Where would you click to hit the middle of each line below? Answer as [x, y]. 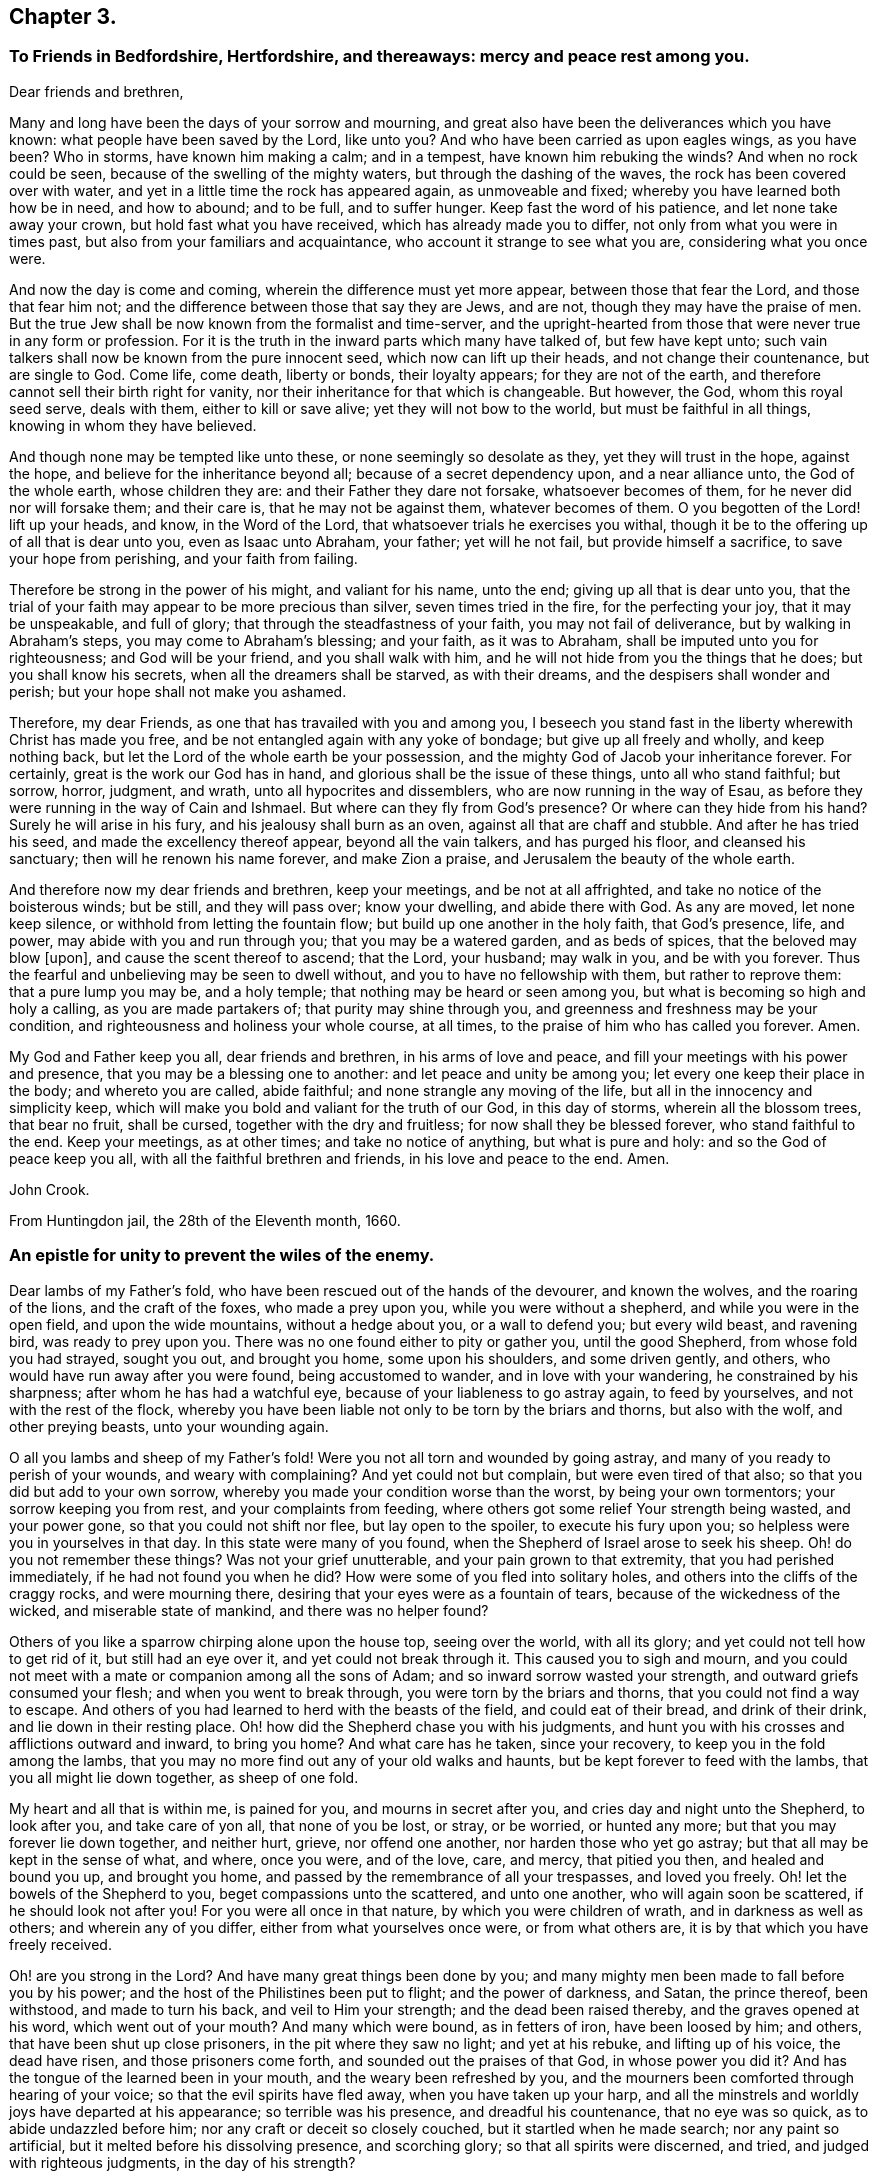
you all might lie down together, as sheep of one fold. [184, 1777]
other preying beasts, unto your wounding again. [169, 1426]
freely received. [60, 1944]
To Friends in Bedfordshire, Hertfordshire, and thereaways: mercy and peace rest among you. [379, 56]
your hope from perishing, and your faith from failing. [183, 558]
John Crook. [49, 1189]
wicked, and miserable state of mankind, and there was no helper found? [249, 1610]
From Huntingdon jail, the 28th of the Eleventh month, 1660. [205, 1220]
